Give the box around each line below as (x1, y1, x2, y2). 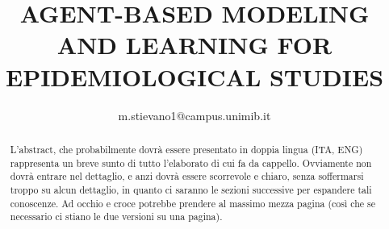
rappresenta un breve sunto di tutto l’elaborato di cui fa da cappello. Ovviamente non (10, 156, 372, 169)
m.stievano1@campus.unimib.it (118, 106, 271, 123)
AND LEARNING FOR (56, 28, 333, 61)
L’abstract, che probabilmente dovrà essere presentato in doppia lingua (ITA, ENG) (10, 142, 363, 156)
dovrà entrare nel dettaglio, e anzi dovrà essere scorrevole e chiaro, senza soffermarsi (10, 169, 364, 183)
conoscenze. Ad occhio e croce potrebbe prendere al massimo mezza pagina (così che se (10, 196, 375, 210)
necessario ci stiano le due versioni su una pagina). (10, 210, 223, 223)
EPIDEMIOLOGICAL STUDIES (5, 60, 384, 93)
